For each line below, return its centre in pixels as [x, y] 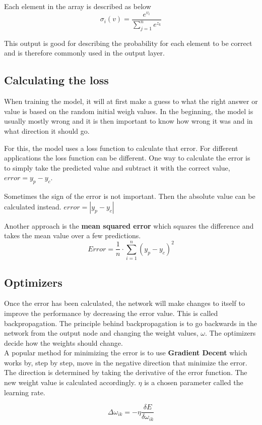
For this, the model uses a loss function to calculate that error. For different [121, 148]
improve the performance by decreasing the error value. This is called [111, 313]
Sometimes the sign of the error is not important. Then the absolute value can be [130, 196]
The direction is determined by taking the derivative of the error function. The [126, 372]
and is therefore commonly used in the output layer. [84, 53]
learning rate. [25, 392]
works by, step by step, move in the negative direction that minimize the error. [126, 362]
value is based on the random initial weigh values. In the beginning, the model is [129, 111]
